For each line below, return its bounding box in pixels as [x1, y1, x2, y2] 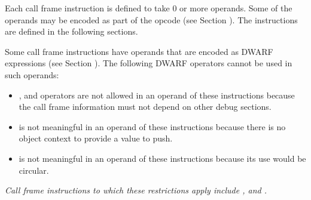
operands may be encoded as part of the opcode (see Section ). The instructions [5, 13, 298, 26]
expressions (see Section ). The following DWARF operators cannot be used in [5, 57, 292, 69]
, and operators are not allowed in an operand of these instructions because [19, 88, 295, 101]
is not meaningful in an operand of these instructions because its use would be [19, 152, 306, 164]
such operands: [5, 68, 59, 81]
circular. [19, 164, 49, 176]
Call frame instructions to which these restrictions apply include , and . [5, 184, 267, 196]
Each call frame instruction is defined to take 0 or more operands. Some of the [5, 2, 292, 14]
